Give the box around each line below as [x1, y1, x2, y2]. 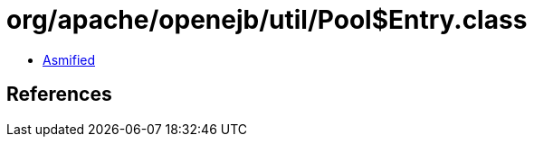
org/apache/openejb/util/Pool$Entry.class [6, 4, 528, 35]
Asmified [43, 51, 96, 67]
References [6, 83, 112, 106]
